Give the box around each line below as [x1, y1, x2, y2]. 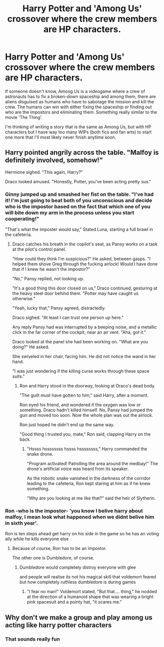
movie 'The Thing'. [5, 114, 43, 120]
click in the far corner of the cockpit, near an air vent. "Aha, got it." [12, 329, 146, 335]
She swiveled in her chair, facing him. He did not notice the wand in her [12, 354, 156, 359]
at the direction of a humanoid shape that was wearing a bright [26, 594, 154, 600]
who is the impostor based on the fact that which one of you [5, 203, 151, 210]
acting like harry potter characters [5, 621, 112, 629]
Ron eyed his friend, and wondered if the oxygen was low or [19, 402, 141, 408]
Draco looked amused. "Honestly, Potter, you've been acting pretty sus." [5, 178, 151, 184]
